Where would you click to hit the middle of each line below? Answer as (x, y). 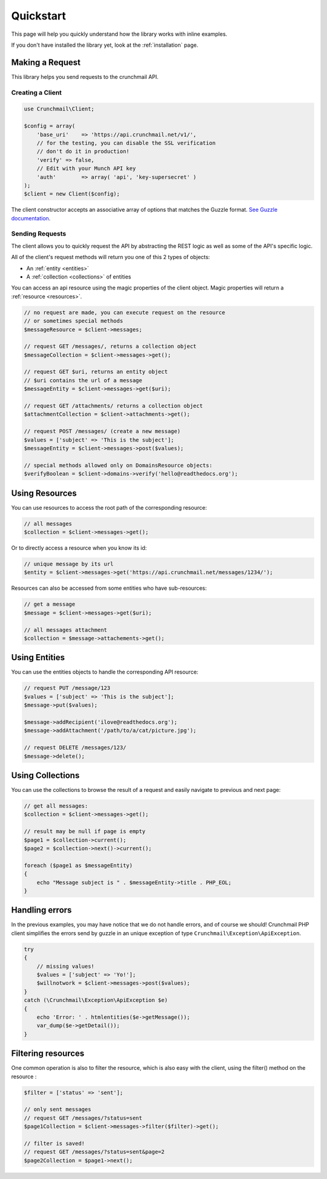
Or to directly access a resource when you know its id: (79, 548)
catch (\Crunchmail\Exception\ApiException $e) (96, 1000)
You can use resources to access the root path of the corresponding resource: (109, 507)
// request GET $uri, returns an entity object (96, 372)
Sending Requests (39, 234)
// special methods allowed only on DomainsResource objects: (118, 465)
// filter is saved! (54, 1143)
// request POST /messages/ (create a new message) (102, 431)
